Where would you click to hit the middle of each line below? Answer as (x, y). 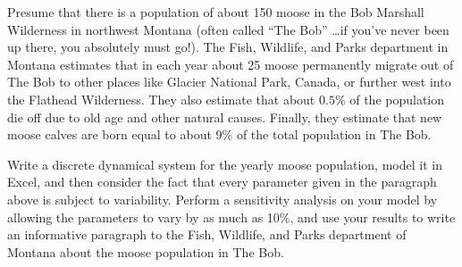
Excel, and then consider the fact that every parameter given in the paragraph (222, 182)
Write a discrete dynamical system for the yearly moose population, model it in (225, 164)
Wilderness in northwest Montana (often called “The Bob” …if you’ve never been (228, 29)
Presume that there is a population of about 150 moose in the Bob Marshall (216, 12)
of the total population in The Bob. (334, 134)
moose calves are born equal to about (109, 134)
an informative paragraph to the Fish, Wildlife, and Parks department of (207, 234)
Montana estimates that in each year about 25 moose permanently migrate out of (231, 64)
